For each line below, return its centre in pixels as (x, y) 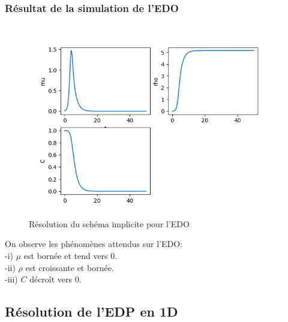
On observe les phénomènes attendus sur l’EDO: (94, 244)
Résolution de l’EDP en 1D (91, 312)
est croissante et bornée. (70, 267)
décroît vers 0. (55, 279)
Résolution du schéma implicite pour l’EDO (109, 223)
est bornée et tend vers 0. (70, 255)
